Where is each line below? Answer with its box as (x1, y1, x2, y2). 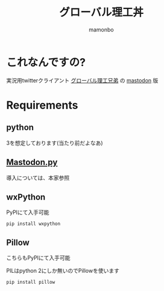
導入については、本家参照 (6, 174, 70, 181)
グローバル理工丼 (59, 5, 143, 19)
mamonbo (88, 25, 115, 33)
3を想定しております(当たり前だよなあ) (6, 139, 104, 146)
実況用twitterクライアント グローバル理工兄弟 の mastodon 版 (6, 76, 159, 84)
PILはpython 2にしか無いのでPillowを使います (6, 267, 119, 275)
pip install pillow (6, 279, 55, 286)
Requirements (6, 98, 78, 112)
